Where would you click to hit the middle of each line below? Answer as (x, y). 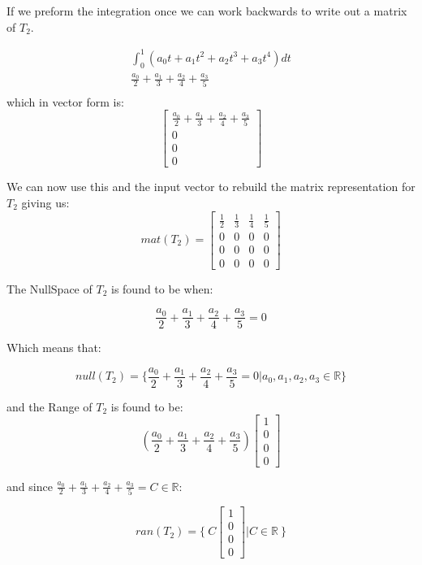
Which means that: (54, 348)
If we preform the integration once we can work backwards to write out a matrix (207, 11)
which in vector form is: (65, 101)
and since (30, 486)
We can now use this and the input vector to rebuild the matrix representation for (211, 187)
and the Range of (50, 406)
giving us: (45, 202)
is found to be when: (162, 288)
